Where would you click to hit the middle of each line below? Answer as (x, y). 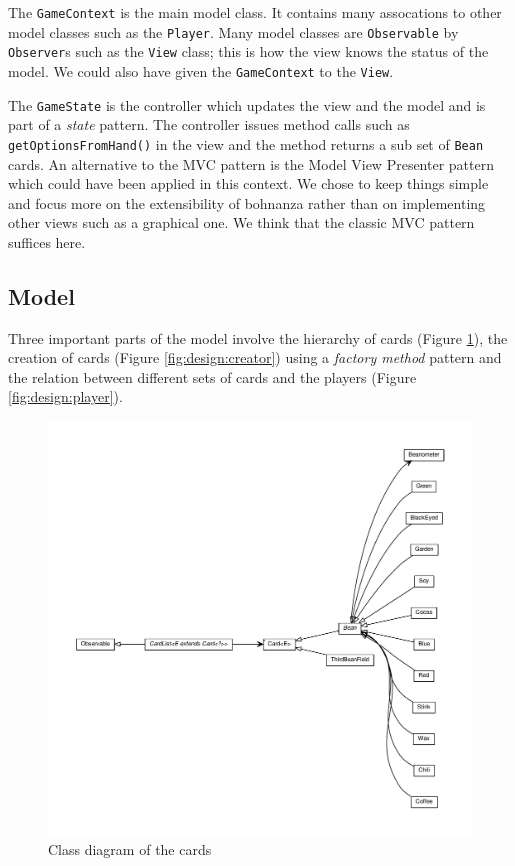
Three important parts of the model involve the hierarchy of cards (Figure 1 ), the (258, 337)
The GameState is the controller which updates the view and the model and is (247, 104)
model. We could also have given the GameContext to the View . (201, 70)
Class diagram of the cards (130, 849)
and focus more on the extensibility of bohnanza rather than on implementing (247, 202)
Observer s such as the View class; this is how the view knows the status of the (248, 51)
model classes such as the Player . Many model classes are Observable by (233, 31)
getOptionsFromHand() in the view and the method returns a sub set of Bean (246, 143)
